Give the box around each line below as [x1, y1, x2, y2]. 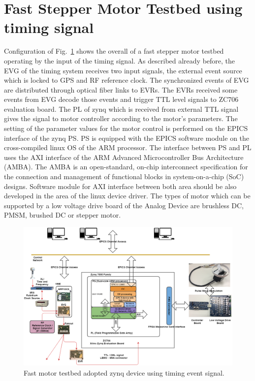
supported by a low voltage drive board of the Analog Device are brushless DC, [4, 200, 244, 210]
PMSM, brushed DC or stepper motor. [4, 210, 121, 220]
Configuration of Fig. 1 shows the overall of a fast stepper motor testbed [4, 46, 224, 56]
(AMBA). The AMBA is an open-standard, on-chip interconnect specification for [4, 161, 248, 172]
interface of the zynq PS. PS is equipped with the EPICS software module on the [4, 132, 250, 143]
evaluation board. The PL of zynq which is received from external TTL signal [4, 103, 239, 114]
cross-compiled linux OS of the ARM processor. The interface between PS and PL [4, 142, 252, 153]
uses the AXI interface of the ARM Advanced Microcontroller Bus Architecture [4, 152, 244, 162]
